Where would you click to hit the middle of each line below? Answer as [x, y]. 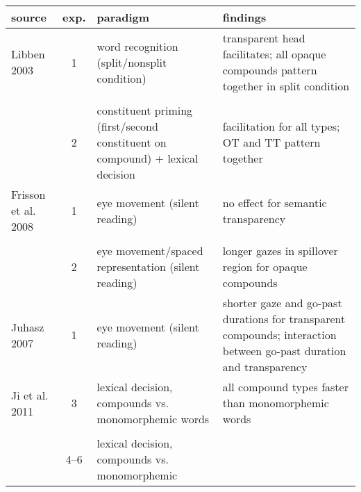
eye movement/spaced [150, 251]
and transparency [265, 367]
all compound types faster [285, 387]
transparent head [264, 38]
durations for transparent [284, 319]
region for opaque [265, 266]
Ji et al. [30, 395]
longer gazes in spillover [280, 251]
